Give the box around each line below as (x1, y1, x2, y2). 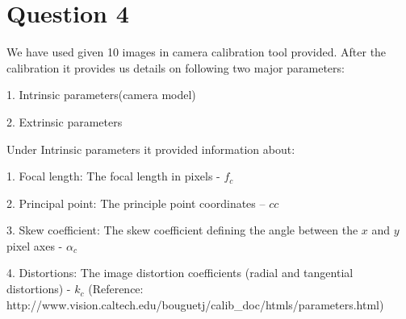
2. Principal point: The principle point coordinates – (6, 194, 266, 211)
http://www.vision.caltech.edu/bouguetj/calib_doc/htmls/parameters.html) (6, 296, 384, 313)
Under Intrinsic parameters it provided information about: (6, 140, 295, 157)
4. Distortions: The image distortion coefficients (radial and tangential (6, 264, 354, 281)
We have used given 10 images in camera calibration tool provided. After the (6, 43, 387, 60)
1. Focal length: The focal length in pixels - (6, 168, 220, 184)
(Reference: (88, 280, 144, 297)
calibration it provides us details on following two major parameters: (6, 59, 345, 76)
